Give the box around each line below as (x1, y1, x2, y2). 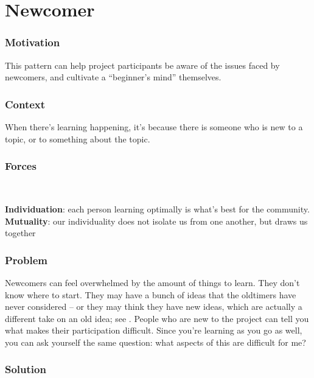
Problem (5, 252, 47, 267)
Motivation (5, 35, 60, 50)
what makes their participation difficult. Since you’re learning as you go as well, (5, 324, 302, 337)
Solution (5, 362, 46, 377)
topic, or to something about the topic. (5, 132, 150, 145)
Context (5, 96, 46, 111)
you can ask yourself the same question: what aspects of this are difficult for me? (5, 335, 306, 348)
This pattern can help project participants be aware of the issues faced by (5, 58, 280, 71)
